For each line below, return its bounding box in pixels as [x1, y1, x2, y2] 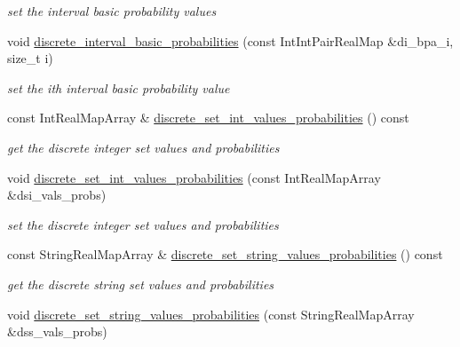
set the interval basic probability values [7, 2, 217, 20]
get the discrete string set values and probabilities [7, 274, 274, 293]
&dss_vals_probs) [7, 322, 107, 341]
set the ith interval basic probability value [7, 78, 230, 97]
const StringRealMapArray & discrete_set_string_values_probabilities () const [7, 245, 443, 264]
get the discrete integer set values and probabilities [7, 138, 280, 156]
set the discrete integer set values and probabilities [7, 215, 279, 233]
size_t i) [7, 49, 53, 67]
